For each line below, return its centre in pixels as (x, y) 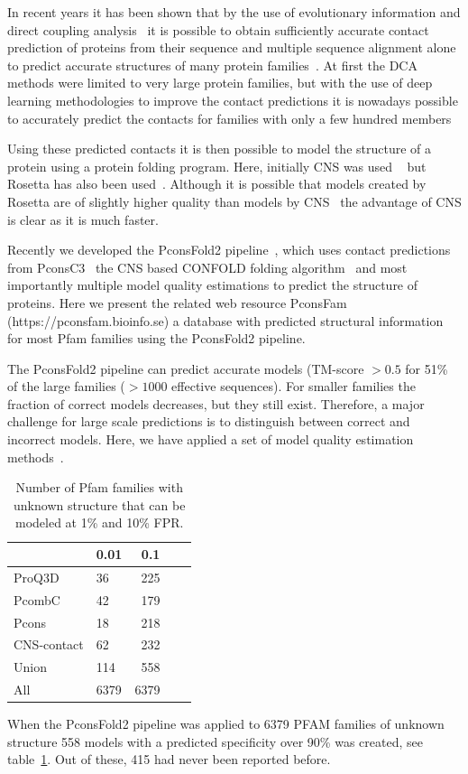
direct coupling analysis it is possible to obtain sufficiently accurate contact (218, 29)
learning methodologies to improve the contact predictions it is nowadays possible (233, 100)
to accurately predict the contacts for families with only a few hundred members (229, 118)
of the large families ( (66, 386)
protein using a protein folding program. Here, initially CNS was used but (217, 166)
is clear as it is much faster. (83, 219)
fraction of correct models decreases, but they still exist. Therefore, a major (216, 403)
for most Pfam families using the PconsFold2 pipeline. (156, 338)
